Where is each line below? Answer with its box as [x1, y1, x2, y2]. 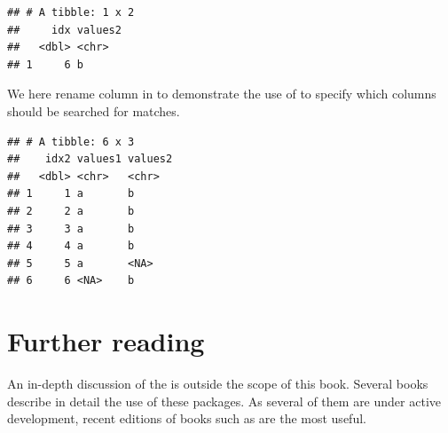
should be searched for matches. [7, 101, 180, 120]
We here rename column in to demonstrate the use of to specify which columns [7, 84, 436, 103]
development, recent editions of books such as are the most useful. [7, 409, 366, 428]
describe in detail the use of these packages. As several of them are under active [7, 391, 441, 410]
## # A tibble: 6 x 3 [7, 135, 135, 148]
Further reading [7, 323, 205, 359]
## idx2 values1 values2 [7, 153, 173, 166]
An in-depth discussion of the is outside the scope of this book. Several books [7, 374, 428, 393]
